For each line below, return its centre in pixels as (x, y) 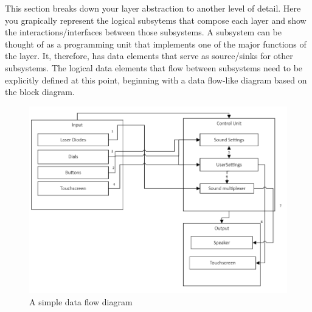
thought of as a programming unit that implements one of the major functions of (156, 44)
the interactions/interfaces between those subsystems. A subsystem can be (143, 32)
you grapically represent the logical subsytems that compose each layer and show (156, 20)
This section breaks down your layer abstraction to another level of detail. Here (153, 8)
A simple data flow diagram (81, 301)
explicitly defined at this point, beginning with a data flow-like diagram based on (156, 80)
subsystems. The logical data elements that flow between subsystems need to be (154, 67)
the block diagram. (40, 92)
